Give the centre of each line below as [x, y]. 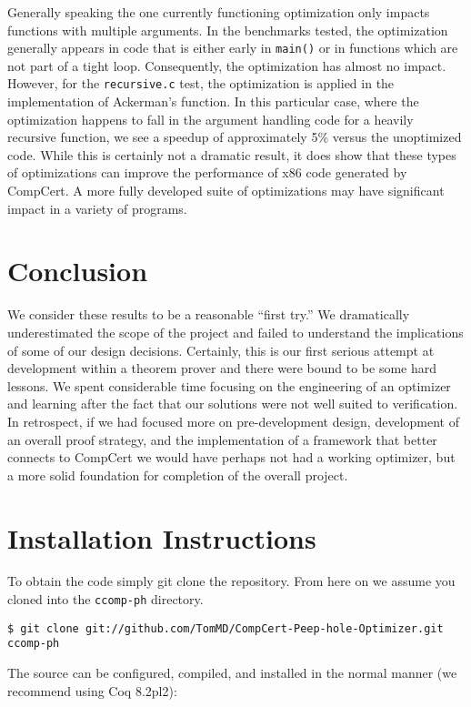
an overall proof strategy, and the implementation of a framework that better [222, 439]
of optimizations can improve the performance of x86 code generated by [207, 172]
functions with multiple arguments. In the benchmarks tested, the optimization [228, 30]
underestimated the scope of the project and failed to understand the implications [235, 332]
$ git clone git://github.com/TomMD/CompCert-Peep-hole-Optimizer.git [225, 628]
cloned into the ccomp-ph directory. [105, 599]
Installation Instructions [162, 537]
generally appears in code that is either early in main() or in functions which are [233, 48]
